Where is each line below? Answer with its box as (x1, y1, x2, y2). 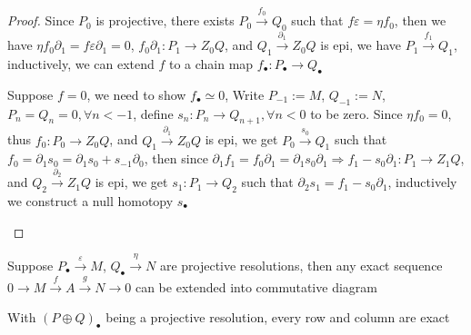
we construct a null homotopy (7, 191, 174, 210)
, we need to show (86, 84, 186, 103)
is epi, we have (320, 35, 402, 54)
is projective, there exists (95, 11, 235, 30)
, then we (394, 11, 446, 30)
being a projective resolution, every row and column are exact (105, 308, 450, 327)
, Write (225, 84, 265, 103)
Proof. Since (7, 11, 75, 30)
